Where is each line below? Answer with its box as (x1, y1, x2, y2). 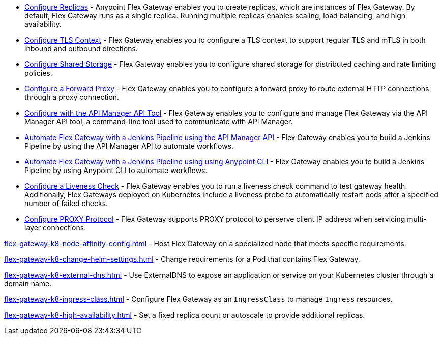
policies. (24, 69, 52, 77)
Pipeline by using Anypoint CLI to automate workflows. (24, 166, 208, 175)
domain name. (4, 279, 52, 288)
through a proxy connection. (24, 93, 120, 101)
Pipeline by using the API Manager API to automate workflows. (24, 142, 234, 150)
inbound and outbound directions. (24, 44, 138, 53)
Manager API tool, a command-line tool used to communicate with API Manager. (24, 117, 293, 126)
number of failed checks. (24, 199, 108, 208)
